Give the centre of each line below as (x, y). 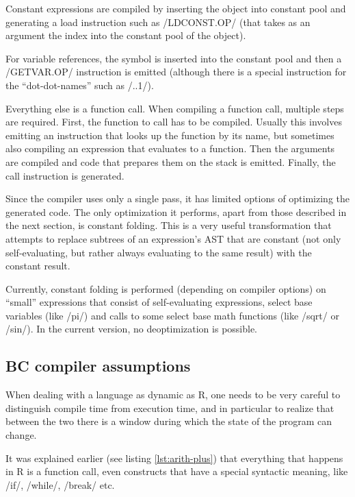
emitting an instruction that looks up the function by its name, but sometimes (170, 135)
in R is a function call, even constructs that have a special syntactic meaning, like (177, 471)
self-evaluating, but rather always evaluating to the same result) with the (159, 252)
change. (21, 435)
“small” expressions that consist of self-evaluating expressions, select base (159, 302)
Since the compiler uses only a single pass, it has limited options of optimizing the (178, 198)
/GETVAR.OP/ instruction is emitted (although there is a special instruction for (176, 72)
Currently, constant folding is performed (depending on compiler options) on (166, 288)
